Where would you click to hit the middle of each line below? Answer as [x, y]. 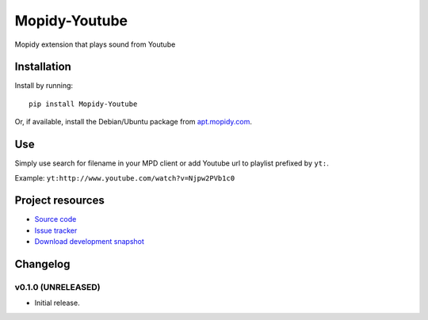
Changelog [42, 264]
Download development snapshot [89, 242]
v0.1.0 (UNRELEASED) [57, 287]
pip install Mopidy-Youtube [83, 104]
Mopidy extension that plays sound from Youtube [95, 44]
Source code [55, 219]
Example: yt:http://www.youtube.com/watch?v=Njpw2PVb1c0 [125, 177]
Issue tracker [56, 230]
